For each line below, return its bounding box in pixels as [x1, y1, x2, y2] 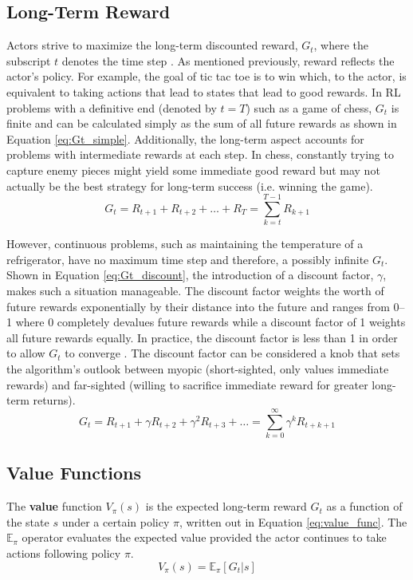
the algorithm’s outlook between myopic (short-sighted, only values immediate [6, 361, 389, 377]
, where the [313, 37, 369, 53]
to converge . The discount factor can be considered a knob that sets [65, 345, 400, 361]
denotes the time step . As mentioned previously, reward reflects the [61, 52, 395, 69]
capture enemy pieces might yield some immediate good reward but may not [6, 161, 380, 178]
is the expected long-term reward [145, 498, 307, 515]
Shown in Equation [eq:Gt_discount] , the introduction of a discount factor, [6, 266, 374, 283]
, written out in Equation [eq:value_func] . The [179, 513, 407, 530]
